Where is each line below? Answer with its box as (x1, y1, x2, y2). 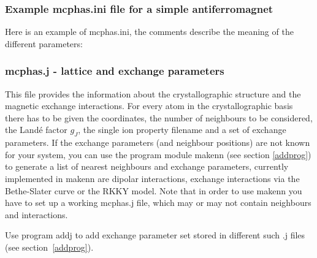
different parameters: (5, 37, 83, 50)
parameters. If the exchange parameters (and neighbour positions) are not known (5, 136, 310, 149)
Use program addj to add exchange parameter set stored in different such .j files (5, 229, 305, 241)
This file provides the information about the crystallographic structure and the (5, 87, 301, 100)
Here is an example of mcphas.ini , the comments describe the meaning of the (5, 25, 294, 38)
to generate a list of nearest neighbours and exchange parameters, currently (5, 160, 289, 173)
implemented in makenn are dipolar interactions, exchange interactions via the (5, 172, 300, 184)
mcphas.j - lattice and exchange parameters (5, 63, 224, 78)
